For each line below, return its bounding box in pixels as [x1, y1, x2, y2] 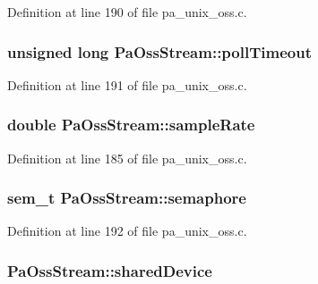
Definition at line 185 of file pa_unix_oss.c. [7, 148, 247, 167]
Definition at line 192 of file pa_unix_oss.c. [7, 221, 247, 240]
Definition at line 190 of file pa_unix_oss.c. [7, 3, 247, 21]
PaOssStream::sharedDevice [7, 259, 212, 281]
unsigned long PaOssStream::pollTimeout [7, 40, 312, 63]
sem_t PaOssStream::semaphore [7, 187, 246, 209]
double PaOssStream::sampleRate [7, 113, 255, 136]
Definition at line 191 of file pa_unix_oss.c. [7, 75, 247, 94]
